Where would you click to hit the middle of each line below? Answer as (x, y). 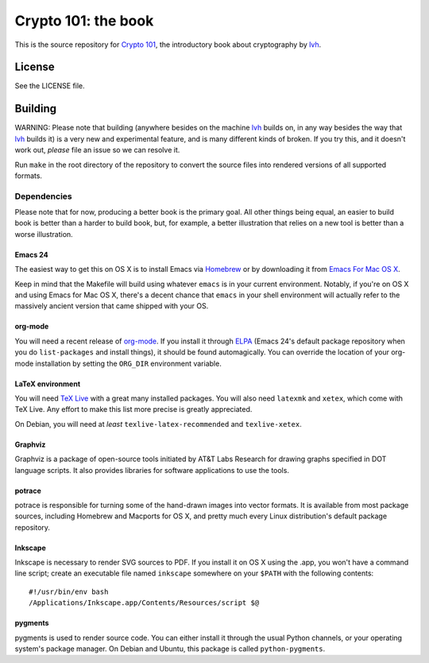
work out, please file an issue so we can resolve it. (97, 150)
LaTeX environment (48, 384)
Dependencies (44, 196)
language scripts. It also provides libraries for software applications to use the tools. (152, 470)
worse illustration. (44, 234)
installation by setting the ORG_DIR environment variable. (128, 363)
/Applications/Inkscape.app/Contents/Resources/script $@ (144, 603)
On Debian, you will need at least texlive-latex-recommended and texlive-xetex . (158, 424)
